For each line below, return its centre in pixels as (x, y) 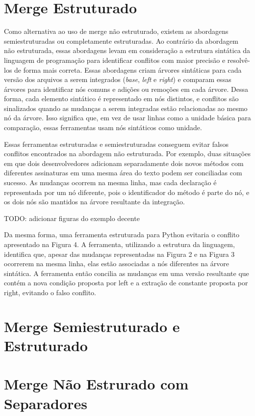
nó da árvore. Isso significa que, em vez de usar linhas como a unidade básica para (127, 118)
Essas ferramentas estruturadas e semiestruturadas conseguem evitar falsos (116, 144)
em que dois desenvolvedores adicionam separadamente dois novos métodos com (124, 163)
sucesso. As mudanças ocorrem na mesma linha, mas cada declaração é (110, 182)
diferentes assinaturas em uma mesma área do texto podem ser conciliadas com (123, 173)
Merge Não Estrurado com (96, 384)
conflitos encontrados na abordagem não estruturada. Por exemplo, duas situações (127, 153)
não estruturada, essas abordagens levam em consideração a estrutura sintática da (127, 50)
